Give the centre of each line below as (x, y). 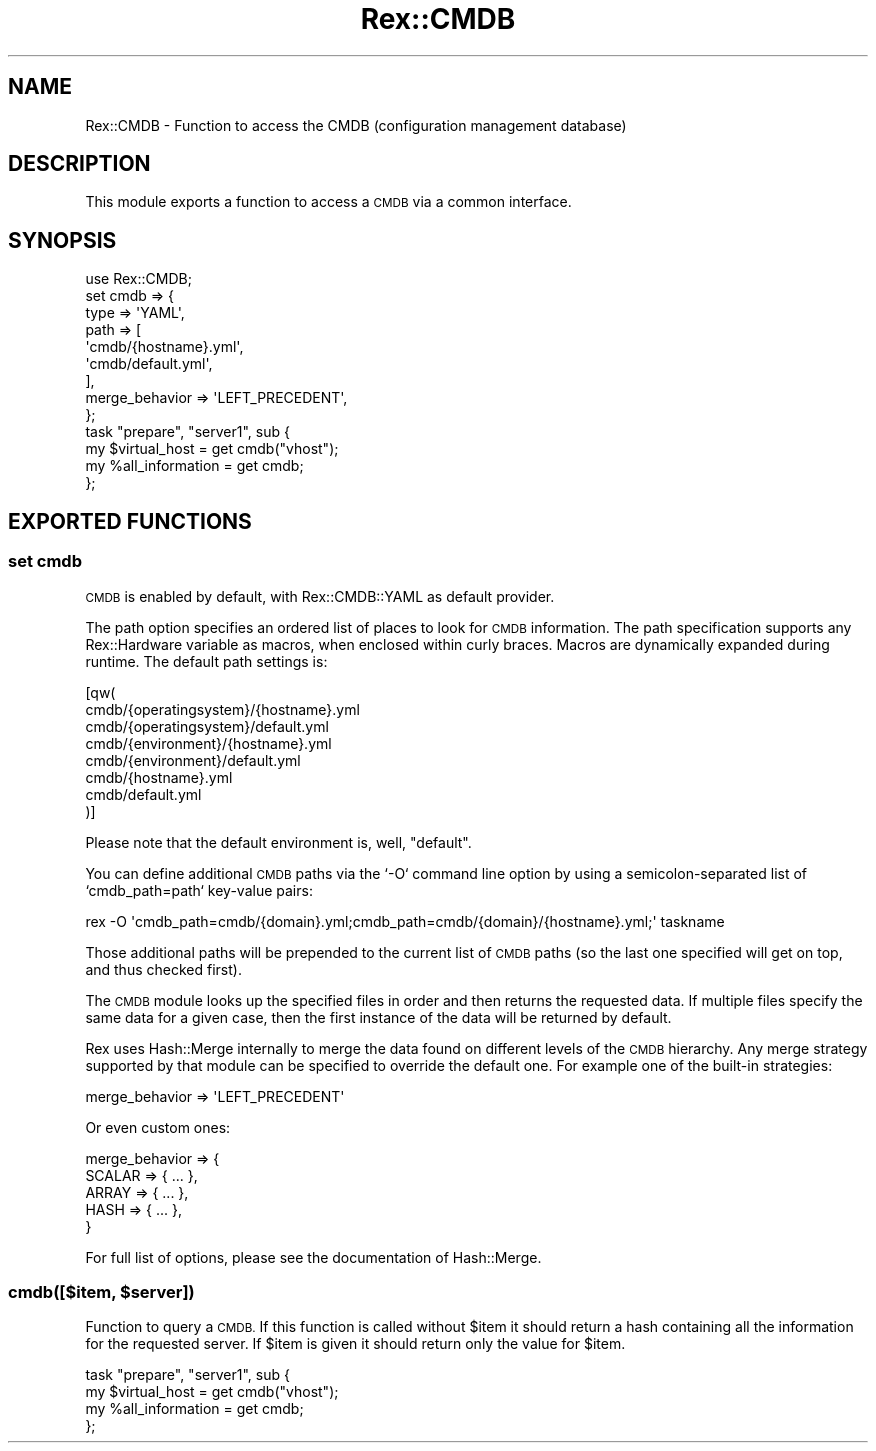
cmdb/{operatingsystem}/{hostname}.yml (222, 709)
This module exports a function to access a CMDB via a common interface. (328, 202)
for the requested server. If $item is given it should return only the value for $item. (355, 1344)
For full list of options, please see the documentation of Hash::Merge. (313, 1257)
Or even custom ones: (158, 1127)
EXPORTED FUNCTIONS (130, 521)
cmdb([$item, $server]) (101, 1291)
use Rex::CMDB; (138, 279)
